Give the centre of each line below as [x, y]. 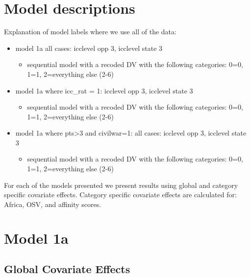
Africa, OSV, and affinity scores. [53, 204]
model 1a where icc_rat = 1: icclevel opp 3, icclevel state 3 [104, 90]
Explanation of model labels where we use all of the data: [90, 32]
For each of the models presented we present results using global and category [121, 185]
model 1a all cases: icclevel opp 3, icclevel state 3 [89, 48]
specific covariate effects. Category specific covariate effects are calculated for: [120, 195]
